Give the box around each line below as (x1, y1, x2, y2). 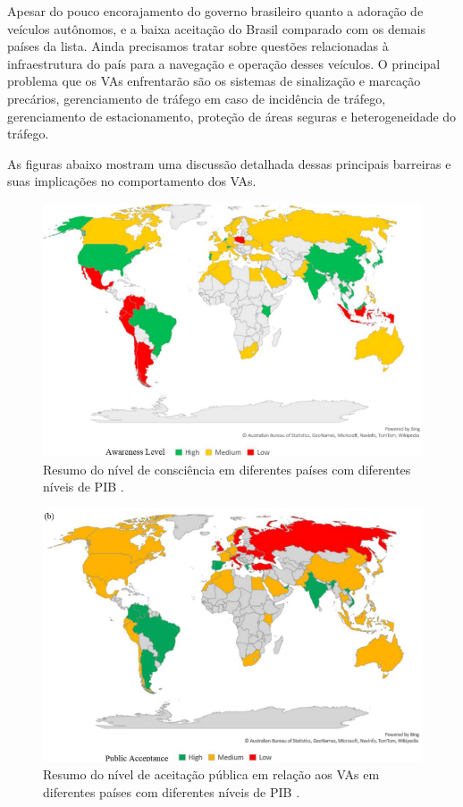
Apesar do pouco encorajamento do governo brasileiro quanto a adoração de (7, 2, 424, 20)
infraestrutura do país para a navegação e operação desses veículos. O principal (7, 54, 441, 72)
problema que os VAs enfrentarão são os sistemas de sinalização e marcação (7, 71, 421, 90)
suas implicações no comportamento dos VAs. (7, 172, 257, 190)
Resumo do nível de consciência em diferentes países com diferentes (43, 459, 411, 478)
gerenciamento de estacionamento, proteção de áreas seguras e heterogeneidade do (7, 106, 457, 125)
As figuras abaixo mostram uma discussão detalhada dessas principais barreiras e (7, 154, 451, 172)
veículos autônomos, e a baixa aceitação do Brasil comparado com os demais (7, 19, 426, 38)
